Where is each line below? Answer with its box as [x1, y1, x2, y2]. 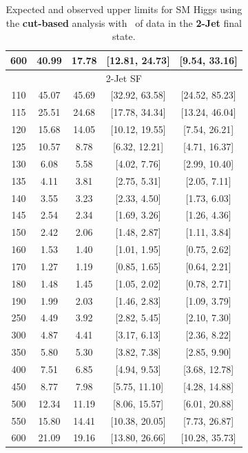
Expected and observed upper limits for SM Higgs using [6, 2, 242, 16]
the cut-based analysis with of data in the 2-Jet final [6, 15, 242, 30]
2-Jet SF [105, 70, 142, 85]
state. [112, 29, 136, 43]
